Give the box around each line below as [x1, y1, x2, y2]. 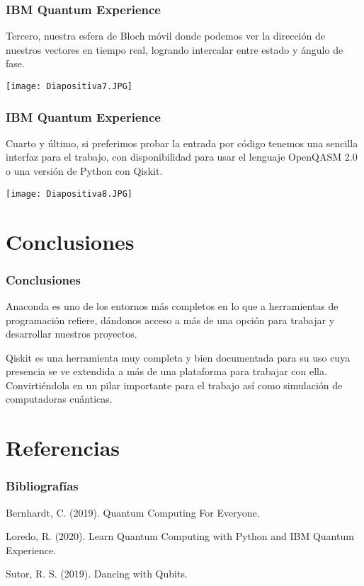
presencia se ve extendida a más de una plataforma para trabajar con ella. [6, 364, 327, 379]
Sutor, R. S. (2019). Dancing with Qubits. [6, 566, 188, 581]
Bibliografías [6, 477, 79, 495]
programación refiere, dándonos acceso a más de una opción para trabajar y [6, 312, 335, 327]
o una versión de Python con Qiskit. [6, 163, 163, 178]
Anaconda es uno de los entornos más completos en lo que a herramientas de [6, 298, 339, 313]
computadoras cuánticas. [6, 391, 113, 406]
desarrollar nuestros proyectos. [6, 326, 137, 341]
